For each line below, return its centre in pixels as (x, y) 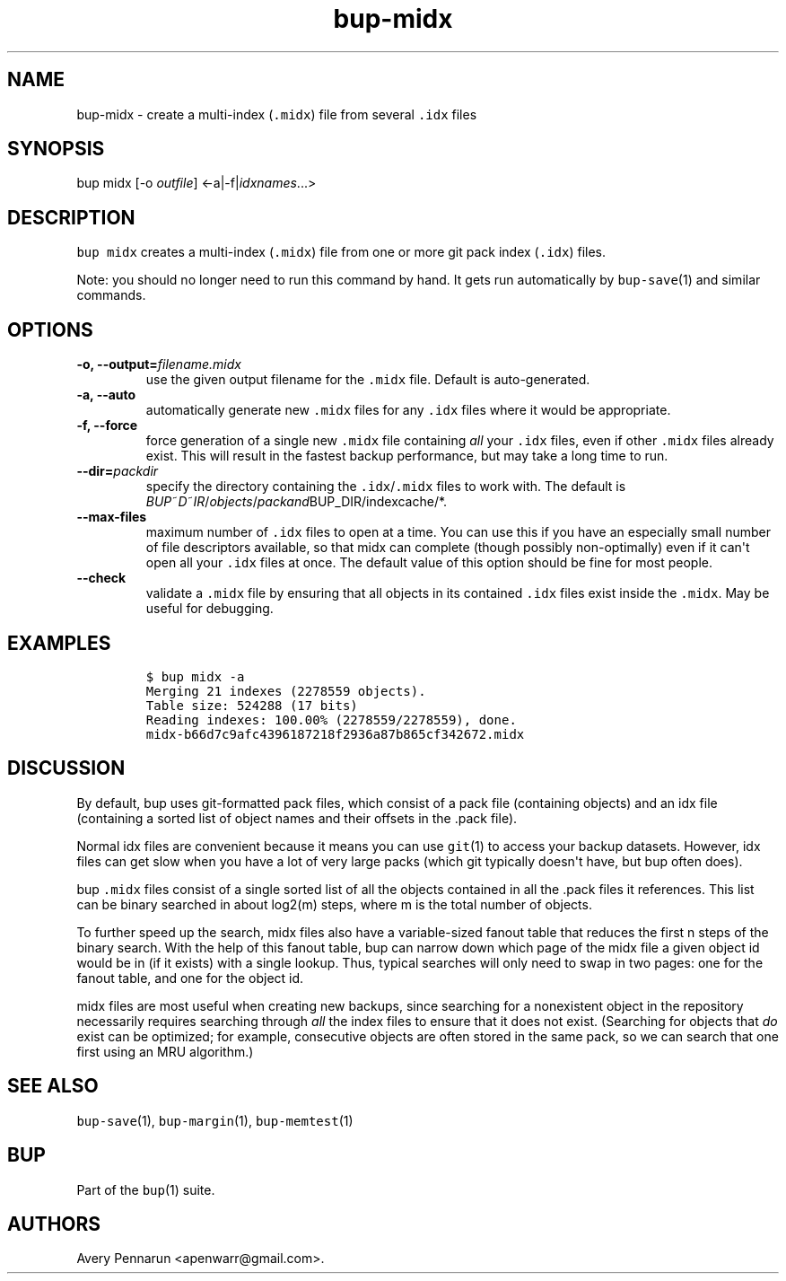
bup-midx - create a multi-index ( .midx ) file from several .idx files (277, 114)
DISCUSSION (66, 768)
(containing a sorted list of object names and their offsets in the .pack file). (297, 818)
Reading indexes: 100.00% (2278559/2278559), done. (331, 719)
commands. (111, 295)
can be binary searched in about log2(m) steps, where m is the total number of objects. (334, 904)
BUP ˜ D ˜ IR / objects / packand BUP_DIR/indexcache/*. (297, 502)
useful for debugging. (210, 609)
